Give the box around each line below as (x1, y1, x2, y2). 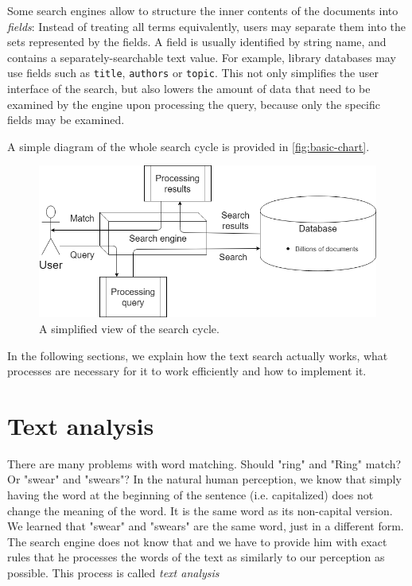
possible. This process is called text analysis (7, 565, 220, 581)
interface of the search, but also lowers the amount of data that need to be (7, 80, 371, 97)
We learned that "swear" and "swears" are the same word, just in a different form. (7, 518, 404, 534)
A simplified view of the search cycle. (39, 320, 220, 336)
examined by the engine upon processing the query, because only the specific (7, 95, 380, 112)
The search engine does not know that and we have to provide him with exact (7, 533, 387, 549)
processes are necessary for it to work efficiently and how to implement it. (7, 363, 367, 379)
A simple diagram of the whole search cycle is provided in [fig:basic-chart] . (7, 138, 370, 154)
